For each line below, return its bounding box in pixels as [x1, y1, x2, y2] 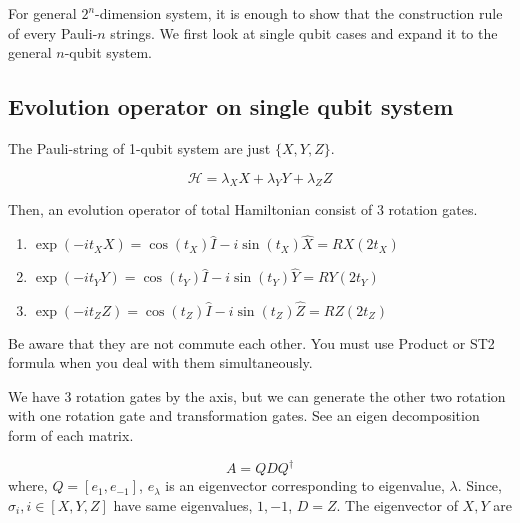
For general [8, 3, 77, 23]
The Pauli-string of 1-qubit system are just [8, 137, 271, 158]
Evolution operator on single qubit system [8, 91, 454, 122]
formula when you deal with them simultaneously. [8, 352, 313, 373]
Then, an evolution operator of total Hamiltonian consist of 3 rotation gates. [8, 199, 478, 220]
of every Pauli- [8, 22, 98, 43]
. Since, [457, 475, 502, 496]
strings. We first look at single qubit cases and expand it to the [110, 22, 498, 43]
